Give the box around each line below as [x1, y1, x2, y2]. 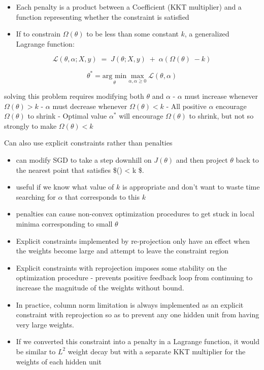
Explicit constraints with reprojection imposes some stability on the [16, 262, 227, 273]
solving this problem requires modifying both [4, 91, 144, 101]
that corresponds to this [65, 191, 140, 202]
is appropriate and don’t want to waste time [122, 181, 260, 192]
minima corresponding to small [16, 218, 113, 229]
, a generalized [184, 28, 229, 39]
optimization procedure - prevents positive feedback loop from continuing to [16, 272, 253, 283]
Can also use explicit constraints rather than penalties [4, 137, 173, 148]
